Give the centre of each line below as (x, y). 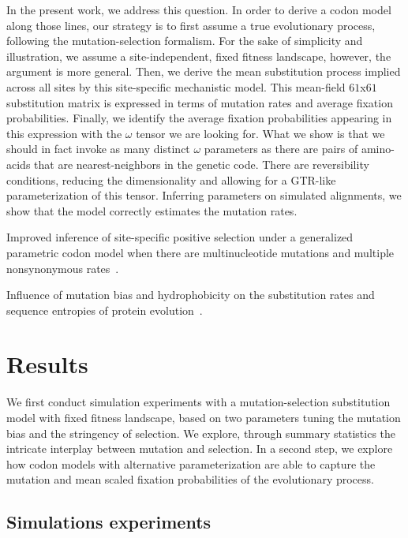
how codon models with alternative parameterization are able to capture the (191, 463)
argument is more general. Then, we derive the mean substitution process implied (204, 71)
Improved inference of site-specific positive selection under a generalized (180, 237)
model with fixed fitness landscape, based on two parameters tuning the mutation (204, 417)
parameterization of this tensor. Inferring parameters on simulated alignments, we (204, 195)
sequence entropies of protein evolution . (105, 310)
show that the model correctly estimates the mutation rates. (152, 210)
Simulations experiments (109, 522)
